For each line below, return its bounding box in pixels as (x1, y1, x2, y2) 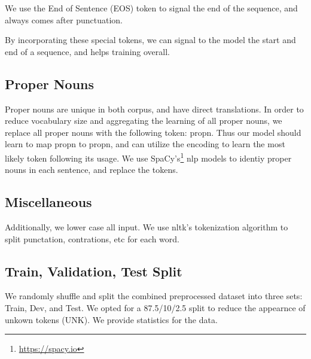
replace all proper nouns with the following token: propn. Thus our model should (5, 126, 301, 138)
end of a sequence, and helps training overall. (5, 45, 170, 57)
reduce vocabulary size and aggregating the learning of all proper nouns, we (5, 114, 282, 127)
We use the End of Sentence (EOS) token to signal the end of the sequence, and (5, 2, 298, 14)
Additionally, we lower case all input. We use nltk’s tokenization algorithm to (5, 221, 288, 233)
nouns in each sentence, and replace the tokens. (5, 163, 178, 176)
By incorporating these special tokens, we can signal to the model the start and (5, 34, 296, 46)
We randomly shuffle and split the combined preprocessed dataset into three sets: (5, 290, 303, 302)
